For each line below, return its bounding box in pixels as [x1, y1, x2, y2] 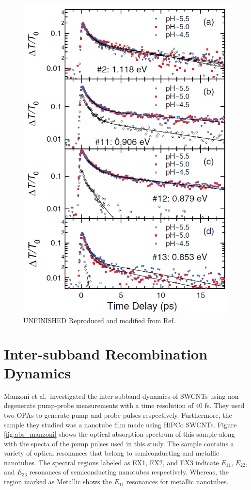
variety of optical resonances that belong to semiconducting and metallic [4, 448, 220, 458]
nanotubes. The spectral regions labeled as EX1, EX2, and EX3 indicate [4, 457, 219, 467]
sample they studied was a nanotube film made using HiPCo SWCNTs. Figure [4, 419, 237, 429]
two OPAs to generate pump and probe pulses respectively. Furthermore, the [4, 409, 232, 420]
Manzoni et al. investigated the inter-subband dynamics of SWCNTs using [4, 391, 226, 401]
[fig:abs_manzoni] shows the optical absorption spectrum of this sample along [4, 429, 235, 439]
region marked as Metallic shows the [4, 476, 112, 487]
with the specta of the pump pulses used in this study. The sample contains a [4, 438, 234, 448]
